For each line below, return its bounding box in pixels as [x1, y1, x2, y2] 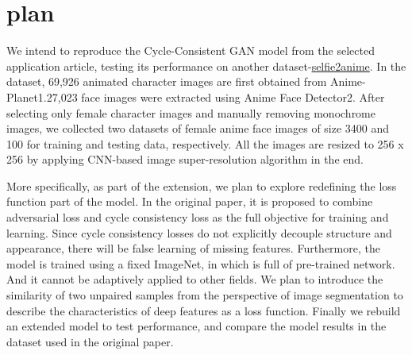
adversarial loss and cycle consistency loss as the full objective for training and [6, 209, 389, 226]
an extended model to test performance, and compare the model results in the [6, 318, 387, 334]
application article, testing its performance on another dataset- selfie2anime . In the [6, 57, 406, 74]
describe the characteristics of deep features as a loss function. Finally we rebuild [6, 302, 401, 318]
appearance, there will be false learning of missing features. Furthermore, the [6, 240, 380, 257]
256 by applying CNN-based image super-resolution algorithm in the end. [6, 151, 364, 168]
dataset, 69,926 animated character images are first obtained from [6, 73, 327, 90]
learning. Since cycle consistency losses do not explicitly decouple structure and [6, 224, 392, 241]
